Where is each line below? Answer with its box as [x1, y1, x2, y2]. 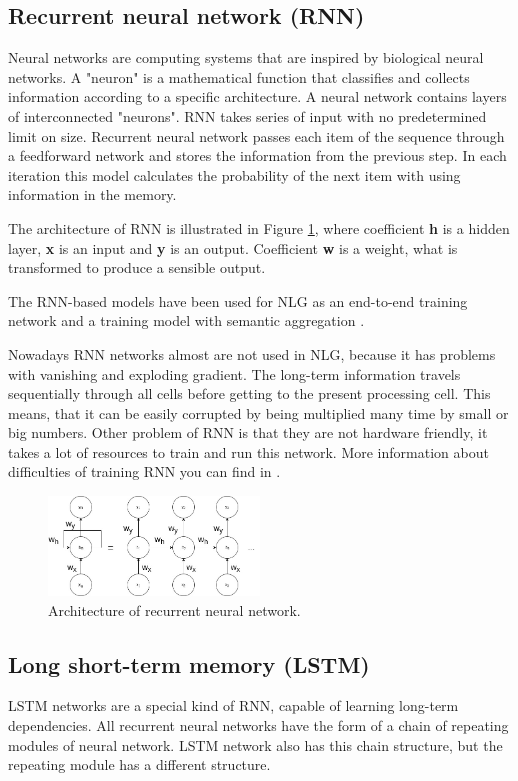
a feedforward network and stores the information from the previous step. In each [8, 145, 507, 166]
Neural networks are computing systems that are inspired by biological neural [8, 47, 484, 68]
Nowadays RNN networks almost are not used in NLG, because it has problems [8, 343, 496, 364]
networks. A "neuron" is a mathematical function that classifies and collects [8, 66, 470, 87]
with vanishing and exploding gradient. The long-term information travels [8, 363, 461, 384]
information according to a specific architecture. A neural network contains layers [8, 86, 507, 107]
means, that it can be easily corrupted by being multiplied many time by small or [8, 402, 509, 423]
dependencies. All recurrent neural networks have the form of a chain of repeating [8, 714, 509, 735]
